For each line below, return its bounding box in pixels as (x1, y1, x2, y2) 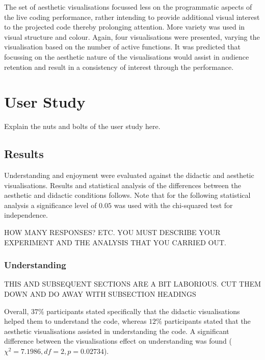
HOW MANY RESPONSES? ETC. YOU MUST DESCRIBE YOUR (4, 227, 221, 238)
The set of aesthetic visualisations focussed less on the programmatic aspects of (4, 2, 252, 12)
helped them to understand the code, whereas (4, 316, 147, 326)
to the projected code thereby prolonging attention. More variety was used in (4, 21, 245, 32)
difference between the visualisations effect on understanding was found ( (4, 336, 232, 346)
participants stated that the (164, 316, 251, 326)
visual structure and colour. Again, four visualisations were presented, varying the (4, 31, 260, 42)
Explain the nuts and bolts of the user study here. (4, 121, 161, 132)
